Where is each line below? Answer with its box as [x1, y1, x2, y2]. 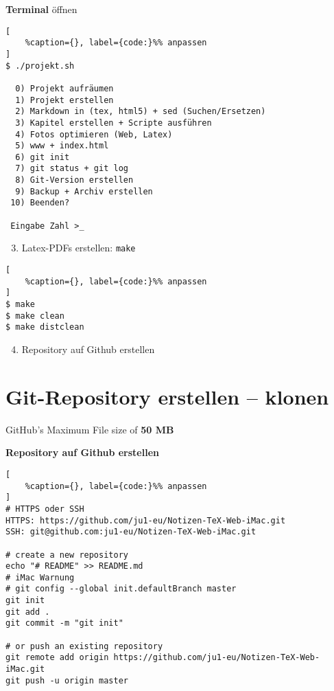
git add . [5, 607, 50, 617]
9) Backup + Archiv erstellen [15, 186, 153, 196]
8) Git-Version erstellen [15, 175, 134, 185]
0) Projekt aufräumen [15, 83, 114, 93]
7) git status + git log [15, 163, 128, 174]
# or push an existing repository [5, 641, 163, 651]
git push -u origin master [5, 675, 128, 686]
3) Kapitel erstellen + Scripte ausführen [15, 117, 212, 128]
